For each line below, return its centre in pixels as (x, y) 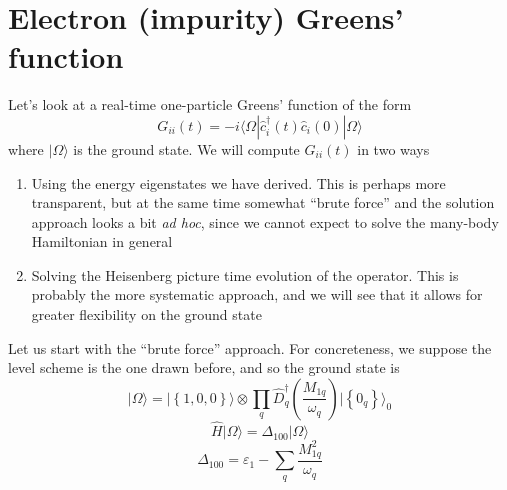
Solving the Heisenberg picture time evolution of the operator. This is (245, 274)
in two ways (393, 148)
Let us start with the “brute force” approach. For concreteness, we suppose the (250, 347)
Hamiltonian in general (102, 241)
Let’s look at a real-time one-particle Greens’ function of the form (210, 104)
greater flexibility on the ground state (146, 314)
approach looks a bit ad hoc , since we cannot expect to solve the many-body (265, 221)
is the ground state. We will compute (186, 148)
